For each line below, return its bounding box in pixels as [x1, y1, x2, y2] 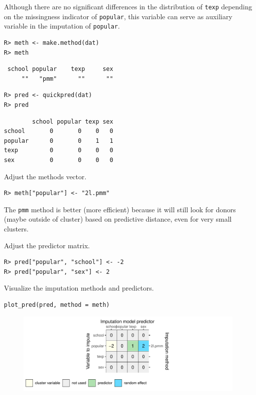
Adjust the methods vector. [4, 171, 87, 181]
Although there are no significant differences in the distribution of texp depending [4, 1, 252, 11]
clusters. [4, 223, 29, 233]
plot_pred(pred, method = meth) [4, 301, 110, 308]
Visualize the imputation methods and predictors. [4, 283, 154, 293]
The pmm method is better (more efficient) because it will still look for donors [4, 204, 236, 214]
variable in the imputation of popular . [4, 21, 120, 31]
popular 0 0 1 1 [4, 137, 113, 144]
